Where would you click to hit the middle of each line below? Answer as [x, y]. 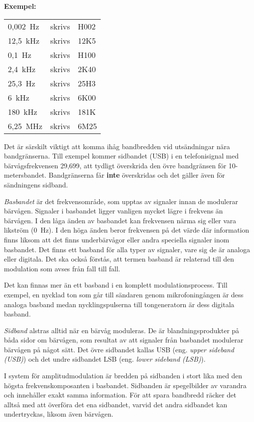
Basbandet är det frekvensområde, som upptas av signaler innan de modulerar [121, 201]
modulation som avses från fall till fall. [62, 268]
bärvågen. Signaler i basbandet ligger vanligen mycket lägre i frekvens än [113, 211]
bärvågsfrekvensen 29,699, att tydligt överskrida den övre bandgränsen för [115, 165]
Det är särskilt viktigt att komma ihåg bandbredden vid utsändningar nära [117, 146]
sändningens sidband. [36, 184]
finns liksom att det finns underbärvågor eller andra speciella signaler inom [117, 239]
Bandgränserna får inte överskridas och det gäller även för [137, 175]
